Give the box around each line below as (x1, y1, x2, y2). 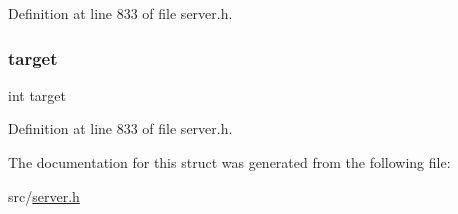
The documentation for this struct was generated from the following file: (8, 152, 451, 172)
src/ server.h (8, 185, 80, 206)
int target (8, 84, 66, 105)
